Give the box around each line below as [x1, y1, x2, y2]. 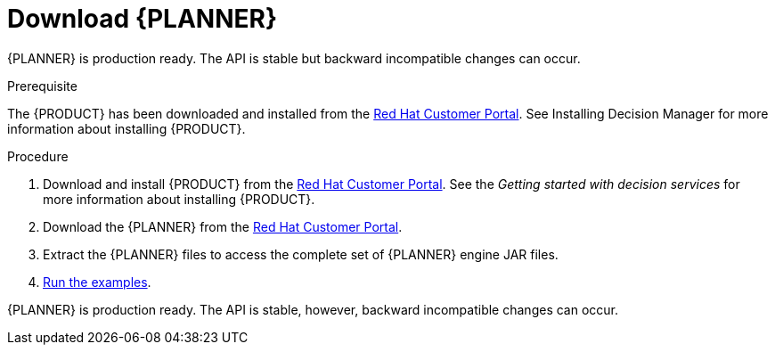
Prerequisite [7, 78, 77, 94]
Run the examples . [43, 274, 151, 290]
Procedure [7, 148, 69, 164]
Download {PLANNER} [7, 4, 278, 34]
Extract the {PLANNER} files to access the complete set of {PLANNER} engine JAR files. [43, 246, 559, 262]
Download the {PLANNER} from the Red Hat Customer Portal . [43, 218, 403, 234]
